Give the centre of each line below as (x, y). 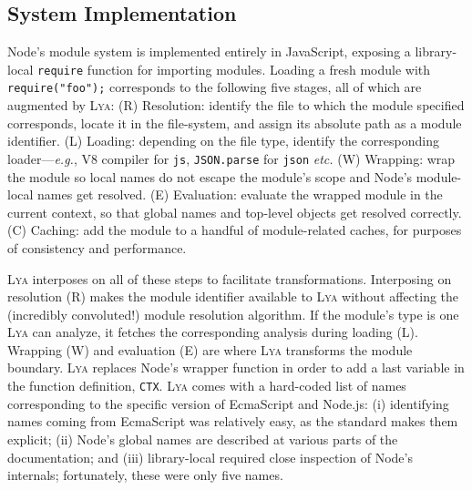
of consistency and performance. (97, 247)
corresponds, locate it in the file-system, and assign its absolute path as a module (235, 122)
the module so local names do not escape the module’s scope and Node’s (210, 176)
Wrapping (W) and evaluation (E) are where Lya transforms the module (210, 349)
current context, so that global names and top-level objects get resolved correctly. (235, 212)
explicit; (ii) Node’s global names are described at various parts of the (203, 439)
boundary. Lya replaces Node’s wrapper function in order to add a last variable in (236, 367)
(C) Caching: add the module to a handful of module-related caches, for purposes (235, 230)
